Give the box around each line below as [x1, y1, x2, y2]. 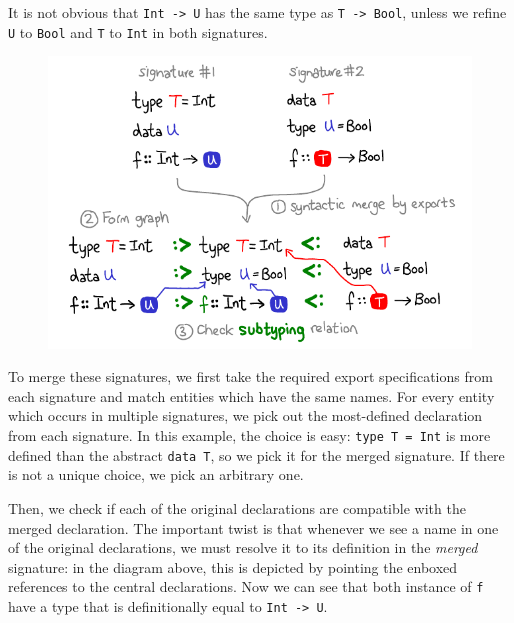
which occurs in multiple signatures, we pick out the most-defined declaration [8, 405, 483, 426]
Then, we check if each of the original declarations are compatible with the [8, 497, 466, 518]
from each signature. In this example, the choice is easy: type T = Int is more [8, 425, 491, 446]
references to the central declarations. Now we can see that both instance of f [8, 576, 484, 597]
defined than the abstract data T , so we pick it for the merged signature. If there [8, 444, 505, 465]
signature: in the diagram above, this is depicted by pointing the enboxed [8, 556, 458, 577]
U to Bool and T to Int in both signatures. [8, 21, 268, 42]
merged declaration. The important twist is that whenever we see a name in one [8, 517, 499, 538]
